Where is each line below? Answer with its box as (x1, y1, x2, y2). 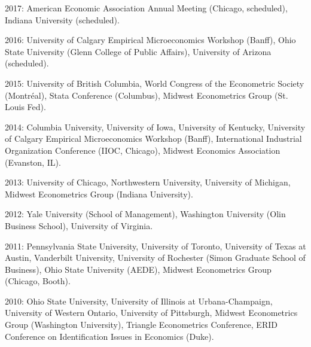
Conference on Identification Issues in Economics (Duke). (5, 330, 214, 342)
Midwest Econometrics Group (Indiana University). (5, 187, 193, 200)
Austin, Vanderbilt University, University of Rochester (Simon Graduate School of (5, 251, 306, 264)
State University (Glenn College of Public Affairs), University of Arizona (5, 45, 272, 57)
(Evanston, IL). (5, 156, 61, 168)
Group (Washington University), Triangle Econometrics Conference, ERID (5, 318, 278, 331)
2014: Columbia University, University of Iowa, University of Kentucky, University (5, 120, 306, 133)
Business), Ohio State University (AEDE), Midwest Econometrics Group (5, 263, 272, 275)
